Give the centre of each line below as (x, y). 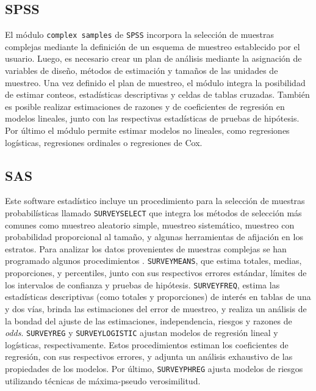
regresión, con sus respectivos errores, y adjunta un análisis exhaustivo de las (149, 356)
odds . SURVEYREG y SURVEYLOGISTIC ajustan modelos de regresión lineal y (142, 333)
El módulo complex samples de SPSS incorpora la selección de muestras (140, 35)
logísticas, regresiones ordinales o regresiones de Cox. (104, 142)
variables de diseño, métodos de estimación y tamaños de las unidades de (142, 71)
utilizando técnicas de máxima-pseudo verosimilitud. (103, 380)
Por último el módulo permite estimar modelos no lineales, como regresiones (147, 130)
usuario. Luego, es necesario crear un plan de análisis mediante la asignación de (153, 58)
